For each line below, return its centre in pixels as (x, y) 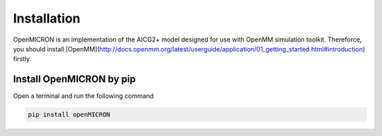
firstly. (22, 59)
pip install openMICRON (69, 115)
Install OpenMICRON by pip (74, 79)
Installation (47, 18)
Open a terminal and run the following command (83, 96)
